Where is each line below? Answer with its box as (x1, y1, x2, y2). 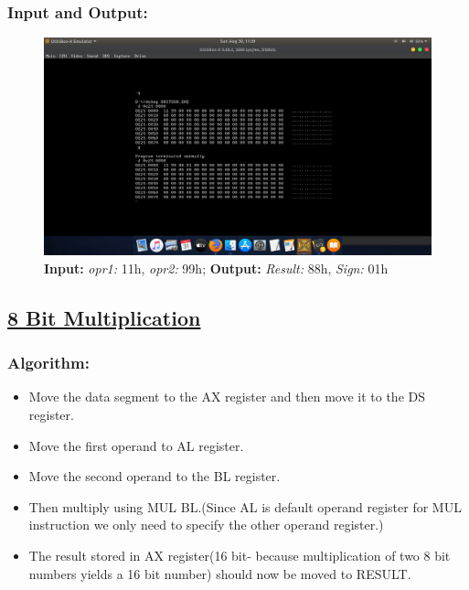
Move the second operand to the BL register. (28, 467, 281, 486)
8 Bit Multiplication (7, 303, 201, 331)
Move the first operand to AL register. (28, 435, 244, 455)
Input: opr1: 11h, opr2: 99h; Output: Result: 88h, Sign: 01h (44, 258, 389, 277)
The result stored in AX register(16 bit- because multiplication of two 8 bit (28, 546, 451, 565)
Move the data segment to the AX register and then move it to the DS (28, 387, 425, 406)
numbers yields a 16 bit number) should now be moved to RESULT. (28, 563, 411, 583)
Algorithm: (7, 351, 90, 374)
